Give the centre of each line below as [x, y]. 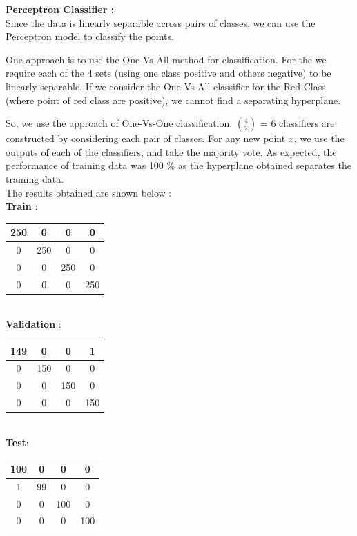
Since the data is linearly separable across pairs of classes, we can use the [161, 22]
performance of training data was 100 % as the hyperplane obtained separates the [179, 165]
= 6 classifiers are [297, 123]
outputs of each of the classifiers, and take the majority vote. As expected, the [171, 151]
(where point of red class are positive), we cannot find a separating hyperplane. [173, 100]
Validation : [33, 324]
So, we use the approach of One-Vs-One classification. [119, 123]
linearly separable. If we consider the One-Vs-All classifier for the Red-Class [166, 86]
